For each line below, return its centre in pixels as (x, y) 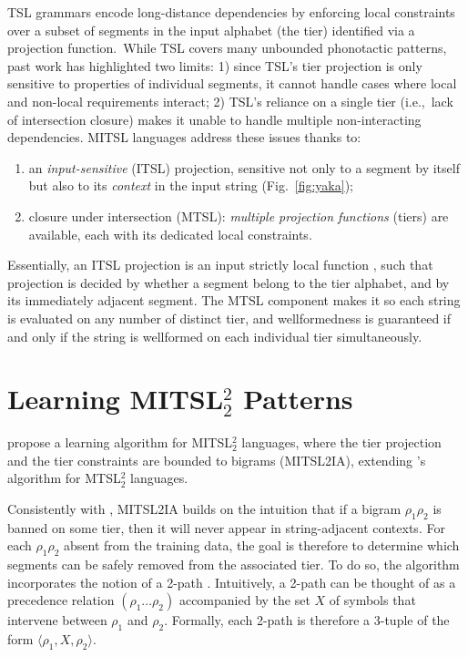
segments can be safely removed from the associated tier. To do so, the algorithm (234, 565)
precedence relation (61, 600)
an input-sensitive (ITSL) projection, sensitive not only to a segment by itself (244, 167)
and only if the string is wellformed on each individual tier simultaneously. (215, 336)
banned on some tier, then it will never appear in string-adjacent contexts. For (226, 527)
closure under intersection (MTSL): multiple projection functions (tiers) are (239, 216)
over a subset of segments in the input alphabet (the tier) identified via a (211, 30)
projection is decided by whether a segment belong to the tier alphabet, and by (229, 282)
